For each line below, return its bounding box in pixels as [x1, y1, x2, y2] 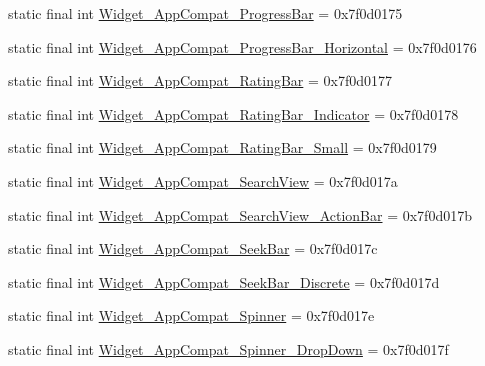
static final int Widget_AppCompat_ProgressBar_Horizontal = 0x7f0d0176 [8, 36, 477, 57]
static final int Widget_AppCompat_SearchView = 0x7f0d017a [8, 170, 398, 191]
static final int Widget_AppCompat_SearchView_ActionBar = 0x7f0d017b [8, 204, 472, 225]
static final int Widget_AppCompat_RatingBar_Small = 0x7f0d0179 [8, 137, 437, 158]
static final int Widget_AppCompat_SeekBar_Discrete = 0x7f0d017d [8, 271, 440, 292]
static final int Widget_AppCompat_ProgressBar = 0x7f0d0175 [8, 3, 403, 23]
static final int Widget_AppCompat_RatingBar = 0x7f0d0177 [8, 70, 393, 91]
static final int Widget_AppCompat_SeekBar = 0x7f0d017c [8, 238, 378, 259]
